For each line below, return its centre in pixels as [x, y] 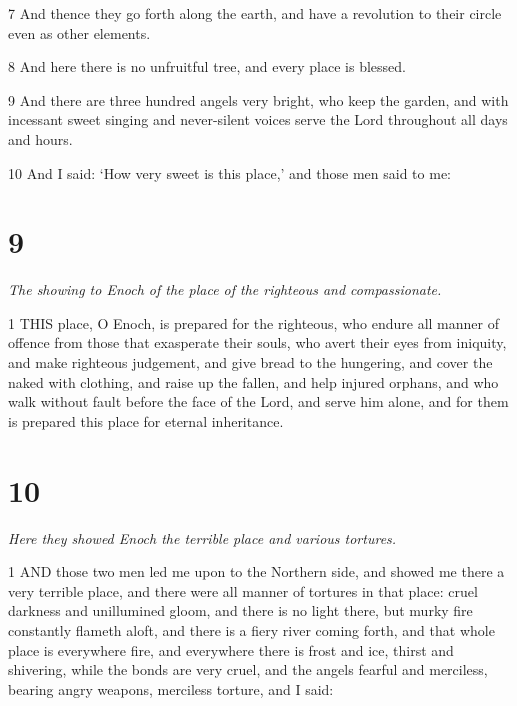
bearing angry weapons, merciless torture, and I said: [171, 688]
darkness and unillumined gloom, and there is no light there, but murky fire [240, 610]
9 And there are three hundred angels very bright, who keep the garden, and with [258, 99]
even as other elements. [79, 32]
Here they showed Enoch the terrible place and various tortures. [202, 537]
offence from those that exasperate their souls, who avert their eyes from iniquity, [257, 342]
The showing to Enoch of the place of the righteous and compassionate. [225, 289]
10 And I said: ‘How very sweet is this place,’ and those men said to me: [229, 172]
